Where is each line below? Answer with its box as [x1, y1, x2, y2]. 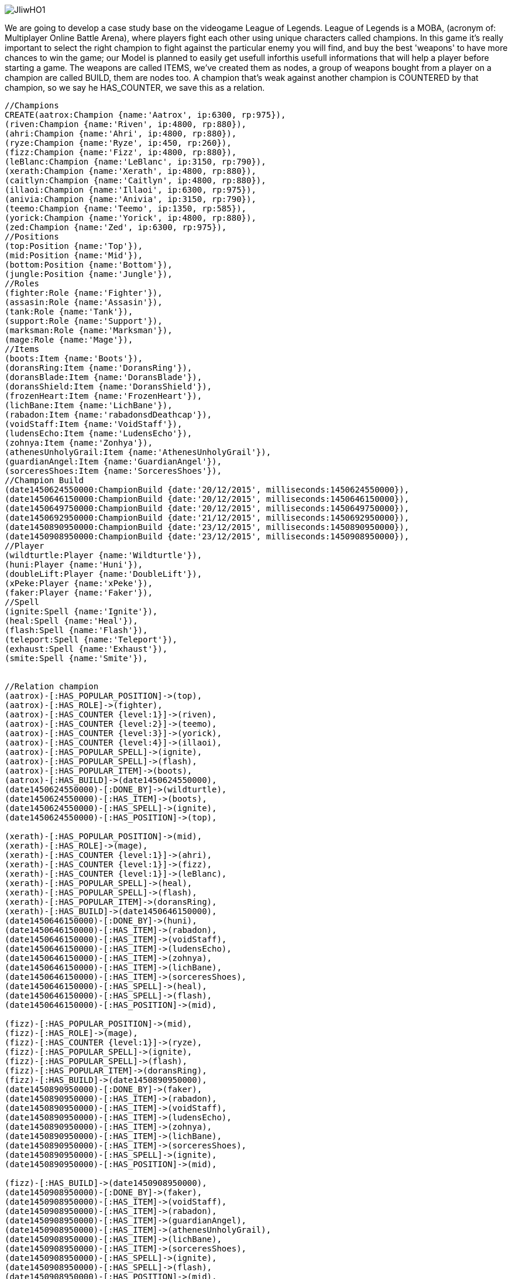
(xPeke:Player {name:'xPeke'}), [5, 579, 153, 588]
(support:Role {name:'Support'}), [5, 316, 163, 326]
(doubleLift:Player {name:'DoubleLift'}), [5, 569, 202, 579]
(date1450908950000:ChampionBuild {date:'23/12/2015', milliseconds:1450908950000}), [5, 532, 410, 541]
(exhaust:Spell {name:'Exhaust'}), [5, 644, 168, 654]
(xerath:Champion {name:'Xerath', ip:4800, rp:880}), [5, 166, 256, 176]
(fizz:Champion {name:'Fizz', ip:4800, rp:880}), [5, 148, 237, 157]
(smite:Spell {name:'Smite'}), [5, 654, 148, 663]
